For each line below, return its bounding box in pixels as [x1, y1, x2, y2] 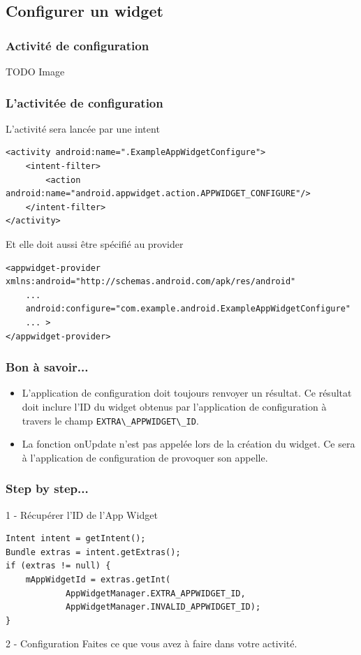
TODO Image [6, 64, 65, 78]
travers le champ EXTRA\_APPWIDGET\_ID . [22, 413, 199, 427]
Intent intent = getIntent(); [6, 533, 146, 544]
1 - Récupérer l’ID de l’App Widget [6, 507, 158, 522]
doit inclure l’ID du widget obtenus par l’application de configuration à [22, 399, 327, 413]
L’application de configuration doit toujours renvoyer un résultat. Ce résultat [22, 385, 352, 400]
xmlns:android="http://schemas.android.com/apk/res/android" [6, 277, 296, 287]
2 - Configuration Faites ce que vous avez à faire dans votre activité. [6, 636, 297, 651]
